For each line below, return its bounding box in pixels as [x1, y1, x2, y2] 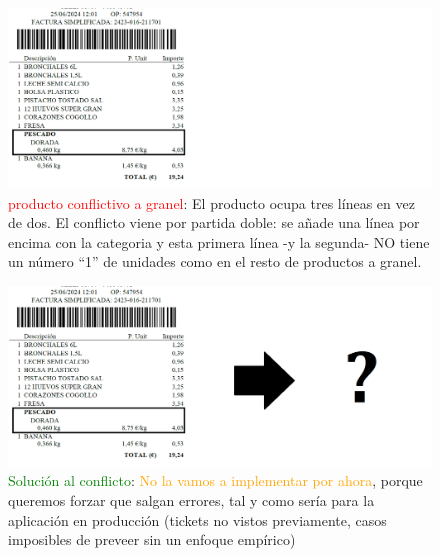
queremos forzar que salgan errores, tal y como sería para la [8, 490, 375, 511]
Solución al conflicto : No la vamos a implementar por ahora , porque [8, 470, 423, 491]
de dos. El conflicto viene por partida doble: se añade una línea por [8, 212, 420, 233]
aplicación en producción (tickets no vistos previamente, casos [8, 509, 387, 530]
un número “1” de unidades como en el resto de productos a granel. [8, 251, 422, 272]
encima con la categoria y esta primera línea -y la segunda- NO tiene [8, 231, 430, 252]
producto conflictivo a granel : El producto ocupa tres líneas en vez [8, 192, 415, 213]
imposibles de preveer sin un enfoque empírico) [8, 529, 296, 550]
